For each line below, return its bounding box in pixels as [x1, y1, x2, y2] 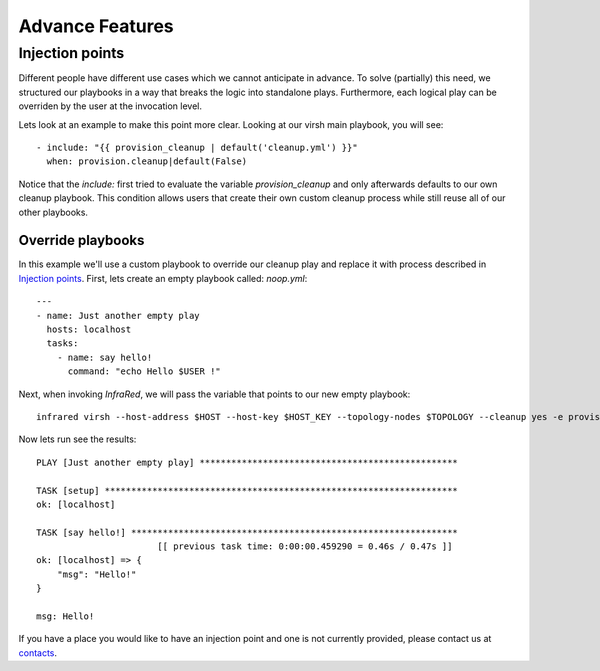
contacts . [18, 646, 58, 659]
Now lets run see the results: [18, 433, 137, 445]
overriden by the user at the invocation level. [18, 100, 203, 112]
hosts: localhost [46, 323, 132, 335]
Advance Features [18, 15, 174, 37]
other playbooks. [18, 206, 89, 218]
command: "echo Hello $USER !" [67, 366, 222, 377]
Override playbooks [18, 232, 145, 249]
